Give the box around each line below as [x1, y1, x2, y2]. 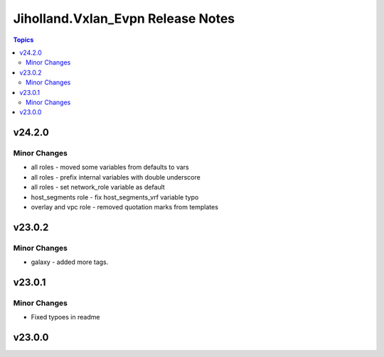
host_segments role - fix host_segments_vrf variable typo [31, 192, 199, 202]
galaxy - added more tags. [31, 258, 109, 266]
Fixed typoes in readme [31, 313, 100, 322]
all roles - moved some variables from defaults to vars [31, 163, 189, 172]
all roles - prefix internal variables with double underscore [31, 172, 201, 181]
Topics [13, 35, 34, 44]
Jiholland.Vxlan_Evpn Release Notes [13, 11, 235, 26]
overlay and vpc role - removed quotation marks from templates [31, 203, 218, 211]
